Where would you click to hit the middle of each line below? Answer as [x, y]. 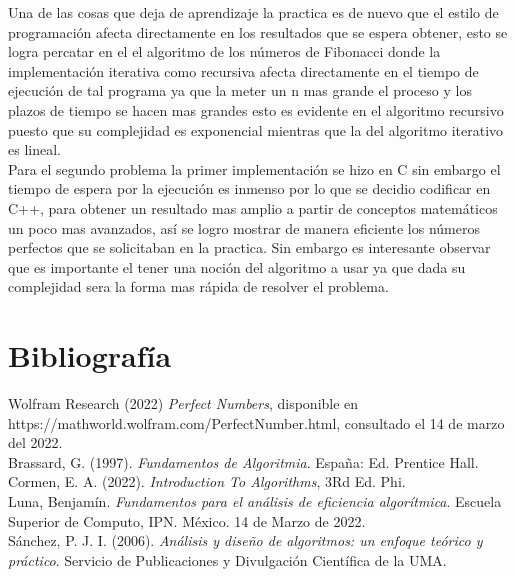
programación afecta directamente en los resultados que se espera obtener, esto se [258, 31]
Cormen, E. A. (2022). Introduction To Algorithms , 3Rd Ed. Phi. [207, 481]
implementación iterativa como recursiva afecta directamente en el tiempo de [243, 70]
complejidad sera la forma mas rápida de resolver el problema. [198, 286]
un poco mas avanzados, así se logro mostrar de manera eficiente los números [244, 227]
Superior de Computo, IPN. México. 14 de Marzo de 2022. [187, 520]
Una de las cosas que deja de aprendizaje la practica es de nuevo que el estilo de [253, 12]
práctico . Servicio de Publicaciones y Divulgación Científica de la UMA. [227, 559]
